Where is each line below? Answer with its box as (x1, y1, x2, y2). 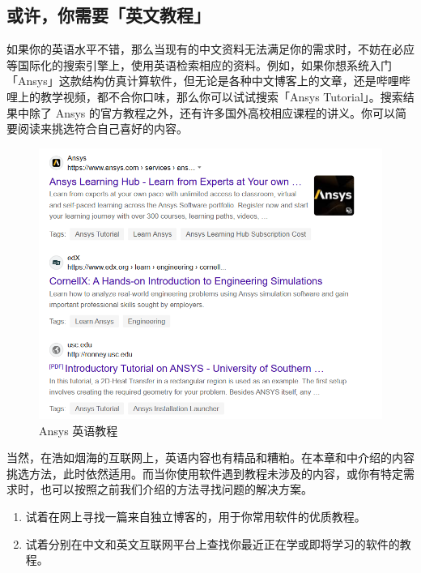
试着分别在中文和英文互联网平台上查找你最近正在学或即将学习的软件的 (25, 535, 400, 552)
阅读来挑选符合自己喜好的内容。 (17, 120, 188, 137)
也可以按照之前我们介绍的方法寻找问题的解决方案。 (40, 481, 313, 498)
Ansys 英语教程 (39, 421, 118, 438)
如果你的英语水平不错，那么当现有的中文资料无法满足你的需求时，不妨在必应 (6, 41, 415, 58)
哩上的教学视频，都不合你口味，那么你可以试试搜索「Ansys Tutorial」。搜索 (6, 88, 403, 105)
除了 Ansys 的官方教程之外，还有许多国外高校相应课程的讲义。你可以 (28, 104, 396, 121)
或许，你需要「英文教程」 (6, 2, 210, 28)
